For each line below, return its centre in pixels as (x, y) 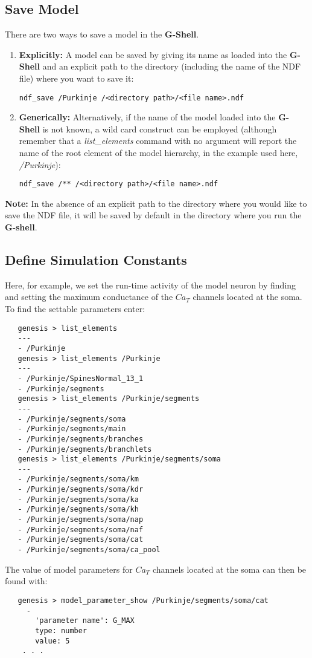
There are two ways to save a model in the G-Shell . (102, 34)
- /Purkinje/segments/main (72, 429)
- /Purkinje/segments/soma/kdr (81, 490)
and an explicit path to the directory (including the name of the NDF (172, 66)
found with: (26, 581)
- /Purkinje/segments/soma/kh (78, 510)
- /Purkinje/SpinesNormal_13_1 (81, 378)
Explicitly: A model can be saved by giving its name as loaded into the (153, 54)
